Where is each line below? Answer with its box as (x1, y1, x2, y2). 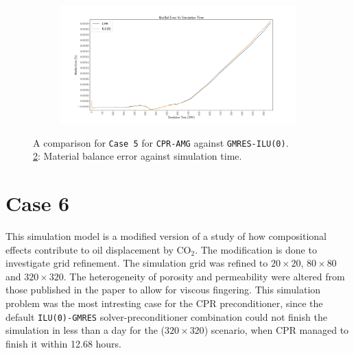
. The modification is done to (195, 242, 317, 256)
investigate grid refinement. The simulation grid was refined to (5, 256, 268, 270)
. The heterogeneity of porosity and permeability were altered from (63, 269, 345, 283)
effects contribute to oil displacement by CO (5, 242, 191, 256)
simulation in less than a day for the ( (5, 323, 165, 337)
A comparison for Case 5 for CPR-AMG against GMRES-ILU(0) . (33, 135, 289, 149)
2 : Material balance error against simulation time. (33, 149, 242, 163)
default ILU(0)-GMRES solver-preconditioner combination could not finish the (5, 309, 327, 324)
